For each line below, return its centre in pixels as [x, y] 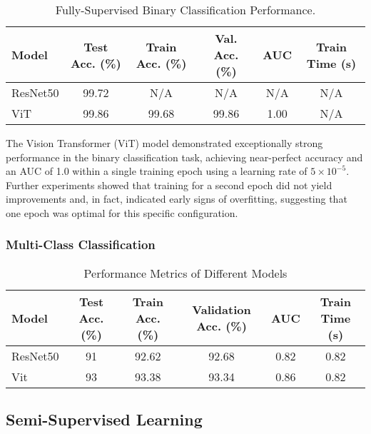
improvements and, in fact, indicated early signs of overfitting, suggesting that [177, 199]
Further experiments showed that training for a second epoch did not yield [169, 185]
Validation [222, 310]
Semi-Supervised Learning [104, 419]
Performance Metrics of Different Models [185, 273]
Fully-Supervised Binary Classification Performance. [185, 10]
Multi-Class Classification [81, 244]
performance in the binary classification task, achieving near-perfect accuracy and [184, 157]
